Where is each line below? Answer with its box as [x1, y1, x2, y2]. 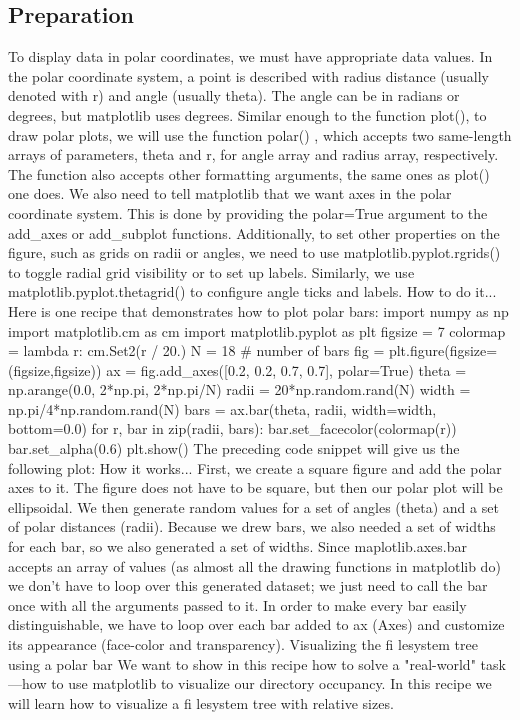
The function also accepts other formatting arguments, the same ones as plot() [8, 163, 490, 184]
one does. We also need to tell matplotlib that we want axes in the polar [8, 183, 452, 204]
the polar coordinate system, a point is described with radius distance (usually [8, 65, 489, 86]
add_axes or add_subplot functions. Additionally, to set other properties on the [8, 222, 500, 243]
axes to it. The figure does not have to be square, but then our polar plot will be [8, 477, 503, 498]
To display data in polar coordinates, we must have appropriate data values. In [8, 46, 493, 67]
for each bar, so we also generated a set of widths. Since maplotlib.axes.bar [8, 536, 468, 557]
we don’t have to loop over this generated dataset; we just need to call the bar [8, 575, 488, 596]
